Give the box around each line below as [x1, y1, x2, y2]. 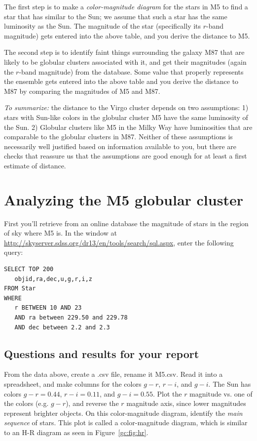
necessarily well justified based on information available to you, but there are [4, 141, 237, 151]
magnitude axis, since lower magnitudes [126, 398, 246, 408]
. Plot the [152, 388, 182, 399]
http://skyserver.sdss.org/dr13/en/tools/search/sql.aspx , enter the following [4, 237, 234, 247]
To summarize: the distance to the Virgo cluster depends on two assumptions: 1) [4, 102, 249, 113]
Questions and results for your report [4, 346, 199, 361]
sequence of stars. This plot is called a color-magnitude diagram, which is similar [4, 417, 248, 428]
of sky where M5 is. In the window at [4, 228, 117, 238]
